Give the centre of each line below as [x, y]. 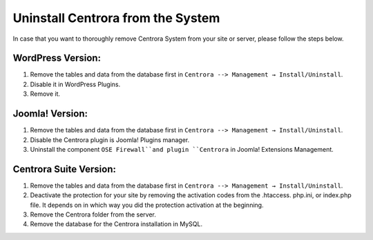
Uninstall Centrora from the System [116, 18]
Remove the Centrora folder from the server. [93, 214]
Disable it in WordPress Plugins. [75, 84]
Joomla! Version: [50, 114]
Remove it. [45, 94]
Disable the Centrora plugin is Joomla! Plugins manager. [110, 140]
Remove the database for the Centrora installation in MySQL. [116, 224]
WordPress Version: [57, 58]
